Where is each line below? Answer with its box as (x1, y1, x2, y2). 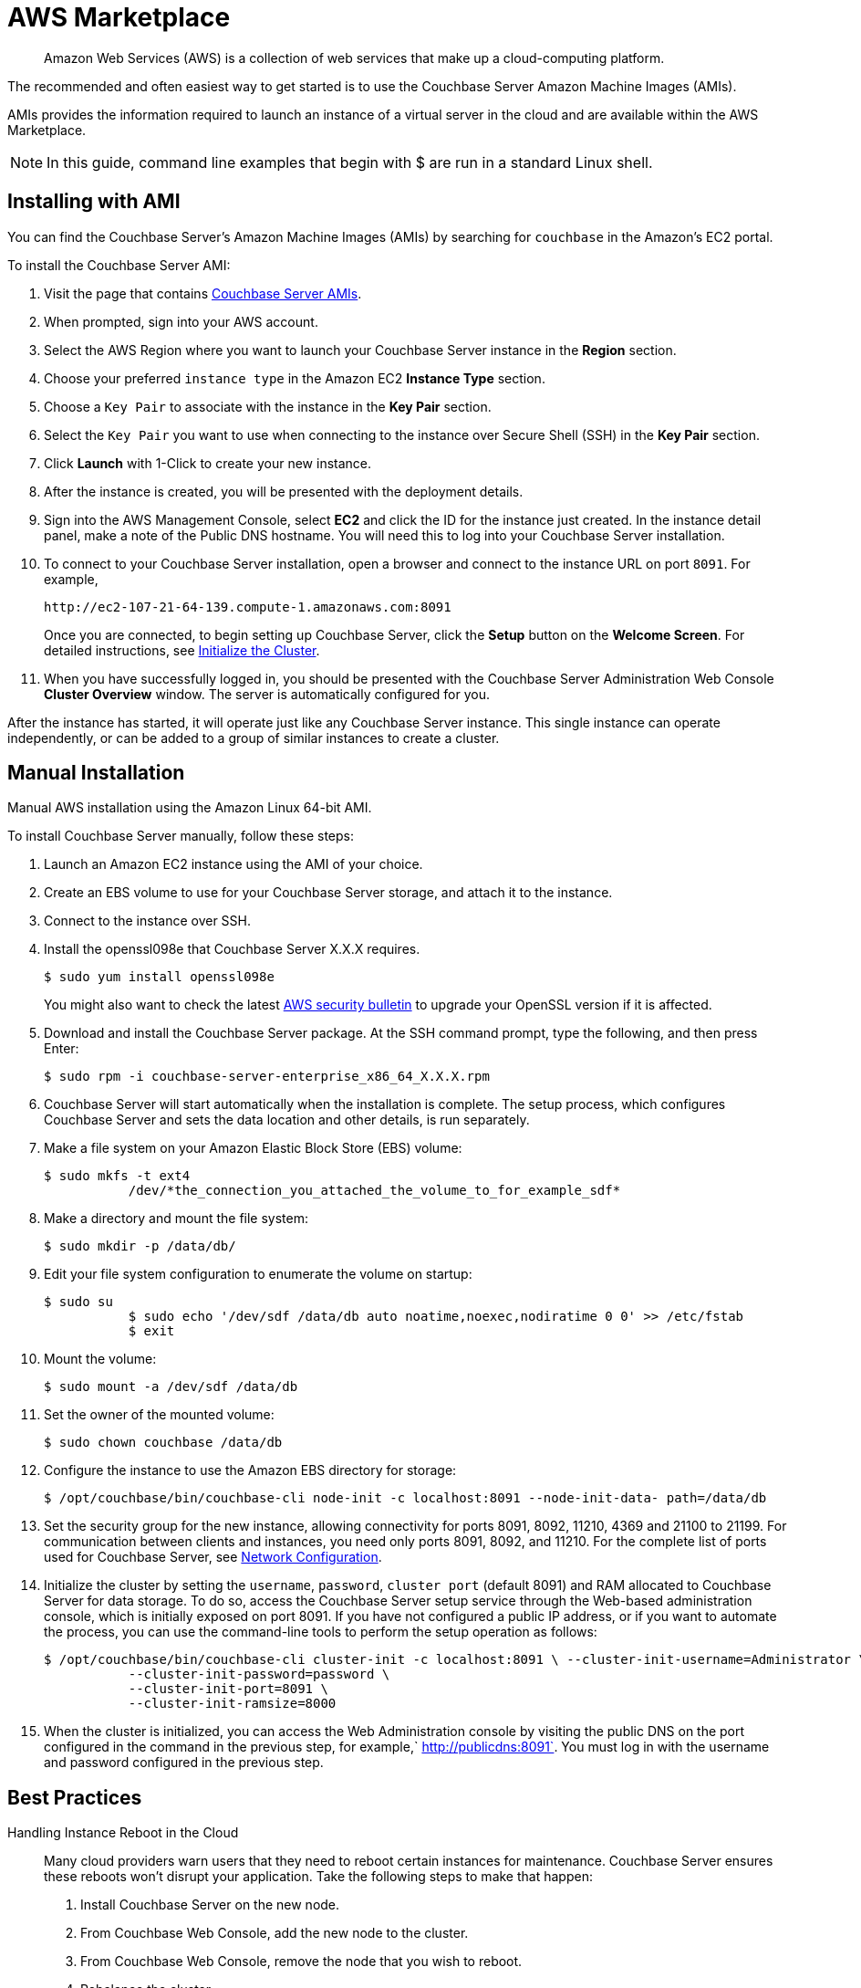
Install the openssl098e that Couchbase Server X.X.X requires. (44, 941, 420, 957)
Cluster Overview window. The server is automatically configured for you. (44, 685, 490, 702)
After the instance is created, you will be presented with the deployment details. (44, 483, 524, 499)
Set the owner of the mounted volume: (44, 1407, 275, 1423)
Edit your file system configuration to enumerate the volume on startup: (44, 1266, 472, 1282)
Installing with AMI (7, 190, 181, 214)
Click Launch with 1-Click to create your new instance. (44, 455, 372, 471)
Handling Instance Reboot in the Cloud (7, 1825, 239, 1841)
